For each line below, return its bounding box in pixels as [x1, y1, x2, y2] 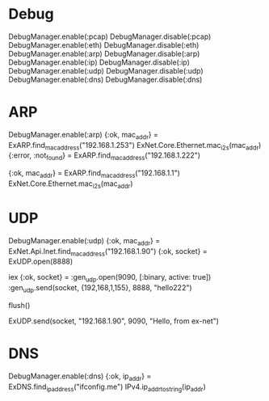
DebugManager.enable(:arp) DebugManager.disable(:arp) [8, 49, 200, 58]
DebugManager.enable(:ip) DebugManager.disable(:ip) [8, 57, 190, 67]
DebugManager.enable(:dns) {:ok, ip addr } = [8, 371, 152, 382]
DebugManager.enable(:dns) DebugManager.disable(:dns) [8, 74, 203, 84]
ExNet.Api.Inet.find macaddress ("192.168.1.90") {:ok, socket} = [8, 246, 208, 258]
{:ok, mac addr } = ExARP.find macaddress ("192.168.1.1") [8, 168, 180, 180]
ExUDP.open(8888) [8, 256, 74, 267]
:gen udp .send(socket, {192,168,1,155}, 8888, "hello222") [8, 283, 192, 294]
